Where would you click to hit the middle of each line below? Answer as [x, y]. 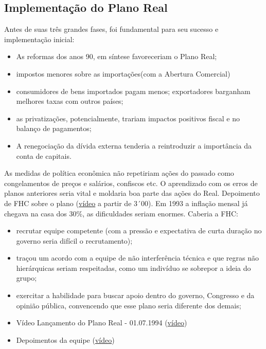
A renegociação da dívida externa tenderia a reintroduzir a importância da [134, 145]
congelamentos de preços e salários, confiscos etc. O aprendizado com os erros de [131, 183]
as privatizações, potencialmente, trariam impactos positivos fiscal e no [128, 118]
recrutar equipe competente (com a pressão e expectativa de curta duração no [139, 231]
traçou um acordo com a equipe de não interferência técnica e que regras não [138, 258]
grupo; [26, 278]
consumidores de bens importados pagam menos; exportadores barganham [133, 91]
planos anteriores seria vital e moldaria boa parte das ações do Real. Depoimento [132, 193]
